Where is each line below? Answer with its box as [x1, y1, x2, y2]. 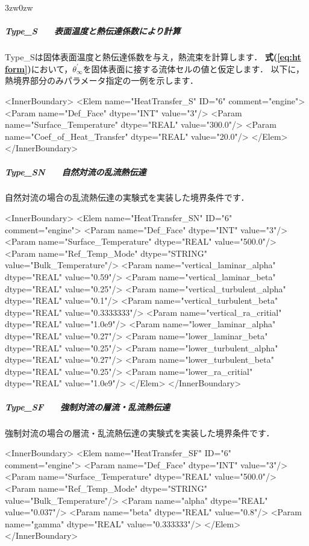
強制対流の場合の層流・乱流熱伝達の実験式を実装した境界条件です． [5, 426, 275, 439]
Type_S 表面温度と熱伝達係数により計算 [5, 25, 181, 37]
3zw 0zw [5, 1, 33, 13]
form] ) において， [5, 62, 73, 75]
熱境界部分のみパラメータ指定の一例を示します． [5, 74, 199, 87]
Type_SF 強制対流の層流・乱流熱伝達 [5, 400, 170, 413]
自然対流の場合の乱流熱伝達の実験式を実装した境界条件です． [5, 191, 249, 204]
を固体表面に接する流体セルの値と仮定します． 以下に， [83, 62, 304, 75]
